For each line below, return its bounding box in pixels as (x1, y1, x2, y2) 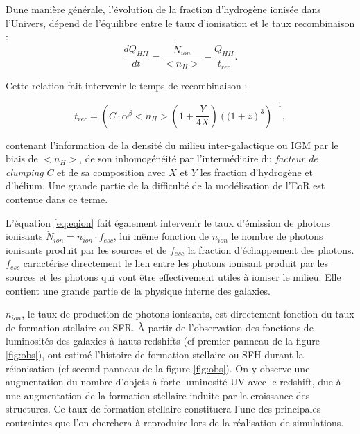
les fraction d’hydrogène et (200, 164, 313, 179)
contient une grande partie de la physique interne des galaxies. (6, 283, 271, 297)
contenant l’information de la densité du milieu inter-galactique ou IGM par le (6, 137, 338, 152)
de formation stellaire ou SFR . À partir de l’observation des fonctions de (6, 320, 314, 334)
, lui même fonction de (113, 229, 209, 243)
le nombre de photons (231, 229, 323, 243)
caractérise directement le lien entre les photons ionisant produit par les (23, 256, 329, 270)
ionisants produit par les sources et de (6, 242, 167, 257)
